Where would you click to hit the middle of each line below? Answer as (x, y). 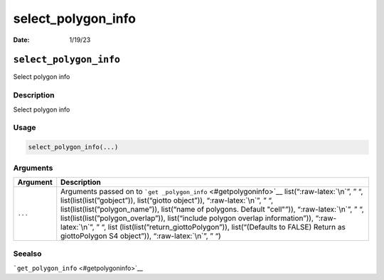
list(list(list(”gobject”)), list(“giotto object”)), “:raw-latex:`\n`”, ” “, (167, 200)
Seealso (27, 254)
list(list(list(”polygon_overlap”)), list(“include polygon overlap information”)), (187, 218)
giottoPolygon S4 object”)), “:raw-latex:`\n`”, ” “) (141, 236)
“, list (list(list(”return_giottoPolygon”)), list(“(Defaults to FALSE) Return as (224, 227)
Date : (21, 40)
